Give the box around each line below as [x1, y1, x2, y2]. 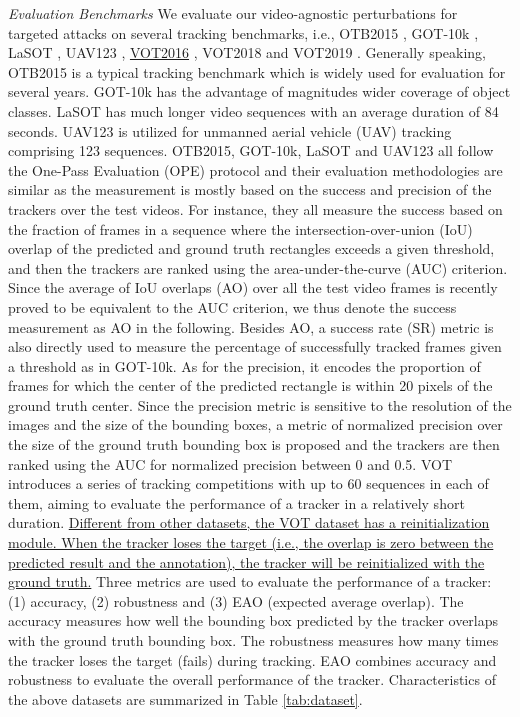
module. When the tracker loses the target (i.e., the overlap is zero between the [8, 532, 494, 553]
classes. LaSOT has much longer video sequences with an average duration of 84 [8, 100, 499, 121]
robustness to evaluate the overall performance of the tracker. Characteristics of [8, 669, 496, 690]
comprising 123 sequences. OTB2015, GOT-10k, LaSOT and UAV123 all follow [8, 140, 494, 161]
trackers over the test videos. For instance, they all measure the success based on [8, 198, 503, 219]
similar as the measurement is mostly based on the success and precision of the [8, 179, 492, 200]
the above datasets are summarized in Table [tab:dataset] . [8, 688, 363, 709]
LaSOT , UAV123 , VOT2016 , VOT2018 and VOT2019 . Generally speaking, [8, 42, 487, 63]
